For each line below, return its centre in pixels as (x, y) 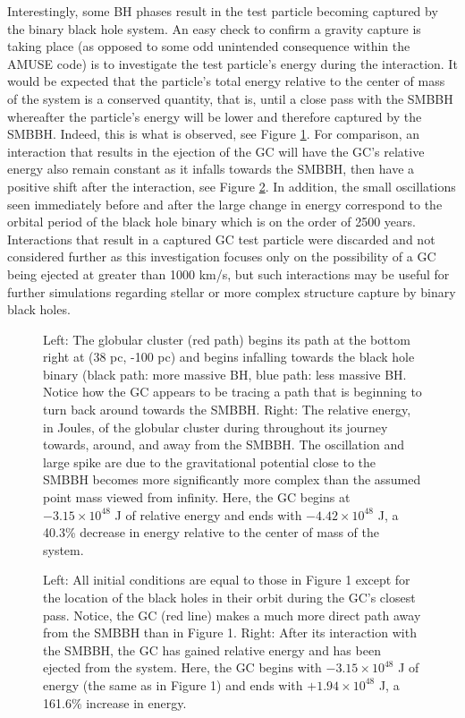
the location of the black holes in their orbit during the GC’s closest (229, 597)
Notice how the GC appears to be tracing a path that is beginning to (232, 392)
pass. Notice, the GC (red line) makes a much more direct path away (232, 615)
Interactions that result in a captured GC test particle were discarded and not (221, 239)
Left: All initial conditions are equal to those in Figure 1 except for (227, 580)
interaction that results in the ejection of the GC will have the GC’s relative (216, 151)
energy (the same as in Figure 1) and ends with (173, 684)
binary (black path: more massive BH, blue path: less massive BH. (225, 374)
